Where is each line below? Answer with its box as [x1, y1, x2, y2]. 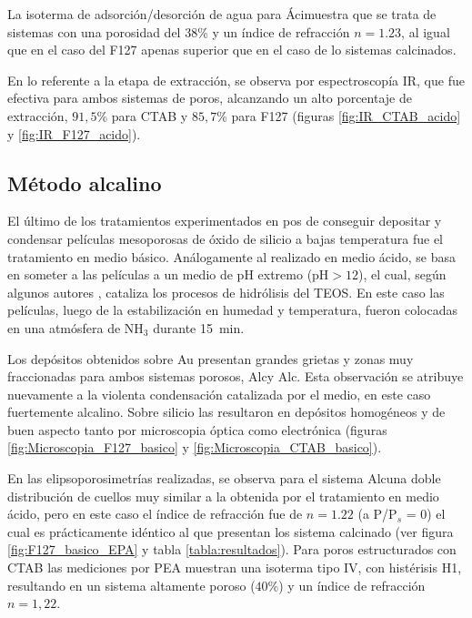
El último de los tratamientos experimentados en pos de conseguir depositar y [7, 211, 442, 230]
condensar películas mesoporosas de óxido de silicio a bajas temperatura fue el [7, 228, 444, 248]
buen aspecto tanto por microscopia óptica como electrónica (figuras [7, 420, 387, 439]
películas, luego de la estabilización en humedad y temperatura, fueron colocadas [7, 300, 458, 319]
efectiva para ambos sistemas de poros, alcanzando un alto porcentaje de [7, 88, 412, 107]
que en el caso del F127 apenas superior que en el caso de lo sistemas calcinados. [7, 40, 457, 59]
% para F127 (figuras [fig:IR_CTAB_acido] [216, 106, 461, 125]
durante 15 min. [153, 318, 245, 337]
